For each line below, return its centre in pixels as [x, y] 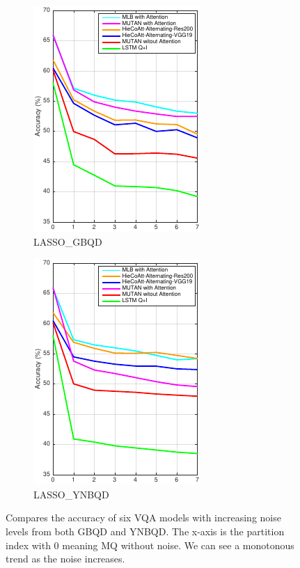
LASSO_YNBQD [71, 494]
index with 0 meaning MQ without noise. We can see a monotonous [150, 545]
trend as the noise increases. [65, 559]
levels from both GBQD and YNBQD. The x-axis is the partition [145, 531]
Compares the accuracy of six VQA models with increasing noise [143, 518]
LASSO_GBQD [68, 241]
